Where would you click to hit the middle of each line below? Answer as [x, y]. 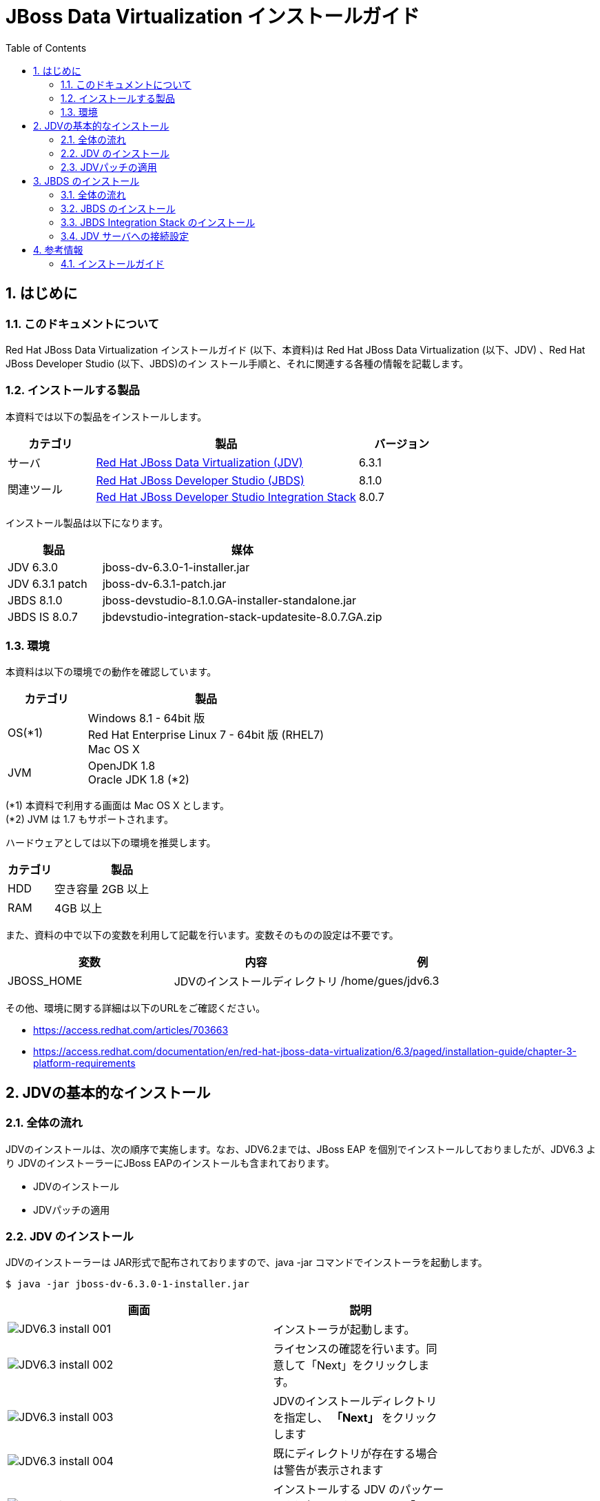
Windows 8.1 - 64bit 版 [146, 718]
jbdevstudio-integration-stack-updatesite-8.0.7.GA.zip [242, 616]
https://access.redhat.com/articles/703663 [131, 1030]
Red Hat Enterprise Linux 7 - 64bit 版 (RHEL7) [206, 735]
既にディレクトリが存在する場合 [355, 1454]
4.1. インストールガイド [113, 263]
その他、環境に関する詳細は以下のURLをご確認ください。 [136, 1008]
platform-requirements [84, 1063]
